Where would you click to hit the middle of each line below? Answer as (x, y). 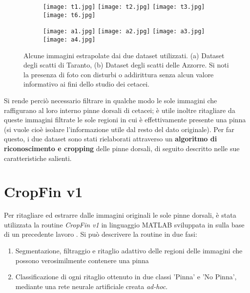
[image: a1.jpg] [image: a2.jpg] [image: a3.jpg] (124, 32)
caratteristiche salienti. (38, 158)
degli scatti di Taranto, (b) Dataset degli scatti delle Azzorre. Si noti (126, 65)
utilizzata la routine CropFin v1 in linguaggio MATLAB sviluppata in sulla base (124, 224)
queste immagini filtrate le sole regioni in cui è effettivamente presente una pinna (125, 120)
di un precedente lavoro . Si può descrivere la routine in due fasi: (101, 234)
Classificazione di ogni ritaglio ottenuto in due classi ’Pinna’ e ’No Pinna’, (126, 277)
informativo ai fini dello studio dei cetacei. (86, 84)
